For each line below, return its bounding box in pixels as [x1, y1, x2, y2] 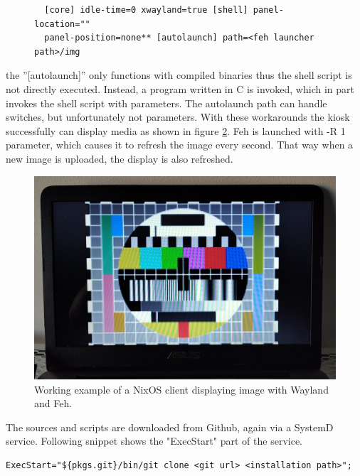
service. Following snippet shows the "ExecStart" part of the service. [6, 433, 303, 448]
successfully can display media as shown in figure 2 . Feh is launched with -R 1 [6, 123, 346, 138]
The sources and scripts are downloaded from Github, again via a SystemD [6, 419, 334, 434]
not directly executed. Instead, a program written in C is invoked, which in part [6, 81, 354, 96]
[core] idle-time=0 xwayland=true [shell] [44, 5, 248, 15]
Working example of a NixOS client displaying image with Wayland [34, 382, 329, 396]
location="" [34, 18, 90, 29]
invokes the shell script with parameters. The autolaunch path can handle [6, 95, 327, 110]
